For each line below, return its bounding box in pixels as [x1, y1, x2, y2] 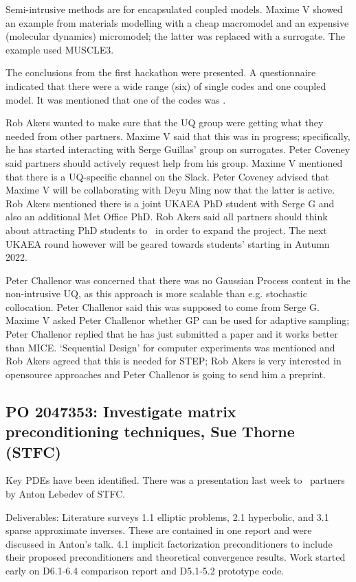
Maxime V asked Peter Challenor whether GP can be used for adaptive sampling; [5, 313, 350, 327]
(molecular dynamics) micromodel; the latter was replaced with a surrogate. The [5, 29, 345, 43]
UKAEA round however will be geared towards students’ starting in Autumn [5, 236, 330, 251]
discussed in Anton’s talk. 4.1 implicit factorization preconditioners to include [5, 536, 333, 550]
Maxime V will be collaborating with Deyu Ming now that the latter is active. [5, 183, 335, 197]
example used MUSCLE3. [5, 42, 114, 56]
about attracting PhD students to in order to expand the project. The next [5, 222, 327, 237]
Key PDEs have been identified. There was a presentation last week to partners [5, 473, 345, 487]
